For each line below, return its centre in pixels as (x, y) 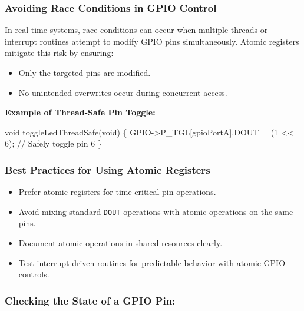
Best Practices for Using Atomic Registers (108, 169)
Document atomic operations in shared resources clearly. (120, 243)
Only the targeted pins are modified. (85, 72)
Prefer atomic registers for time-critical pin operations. (117, 192)
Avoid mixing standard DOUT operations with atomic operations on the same (156, 211)
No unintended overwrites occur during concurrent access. (123, 92)
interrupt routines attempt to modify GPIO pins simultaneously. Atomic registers (152, 41)
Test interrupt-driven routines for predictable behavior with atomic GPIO (152, 262)
